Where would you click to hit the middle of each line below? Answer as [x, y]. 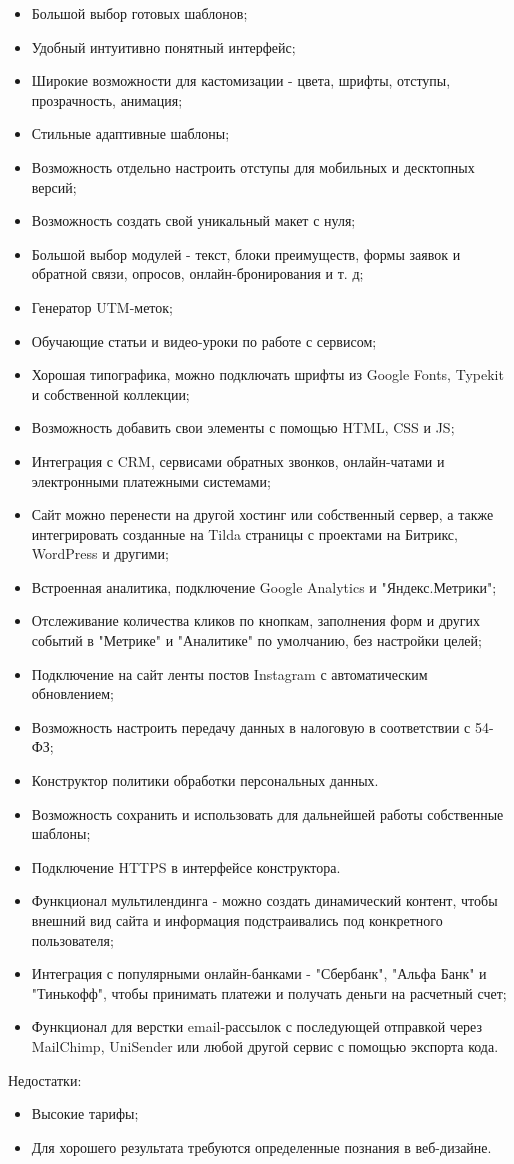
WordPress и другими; [100, 553]
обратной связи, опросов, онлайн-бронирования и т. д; [197, 273]
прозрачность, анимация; [107, 99]
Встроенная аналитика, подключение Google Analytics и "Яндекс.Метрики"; [264, 586]
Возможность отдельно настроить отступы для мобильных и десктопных [253, 166]
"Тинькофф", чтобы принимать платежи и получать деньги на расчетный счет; [269, 992]
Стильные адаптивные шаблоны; [130, 133]
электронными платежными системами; [151, 480]
